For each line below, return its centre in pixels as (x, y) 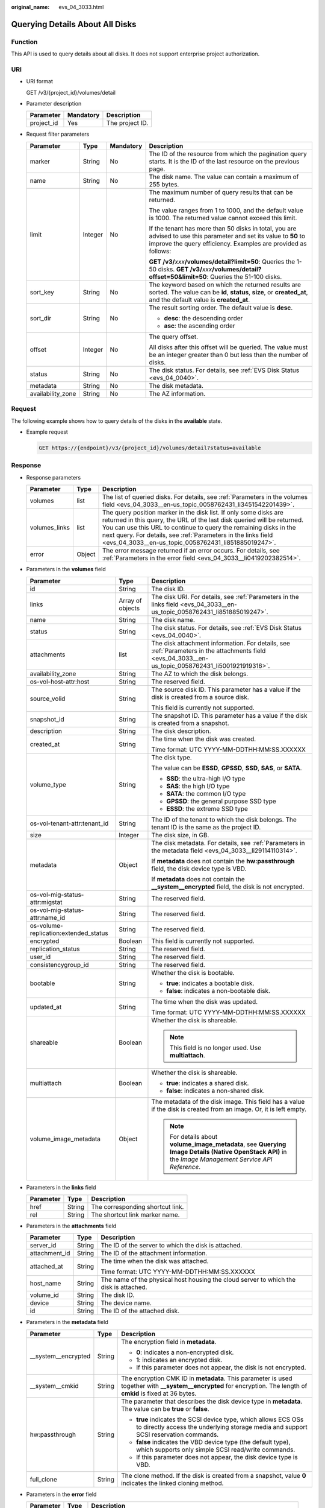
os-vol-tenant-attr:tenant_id (69, 823)
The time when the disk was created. (204, 739)
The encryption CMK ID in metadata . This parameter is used (207, 1378)
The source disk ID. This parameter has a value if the (226, 689)
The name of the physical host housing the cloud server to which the (198, 1280)
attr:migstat (46, 902)
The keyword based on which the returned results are (225, 285)
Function (24, 42)
